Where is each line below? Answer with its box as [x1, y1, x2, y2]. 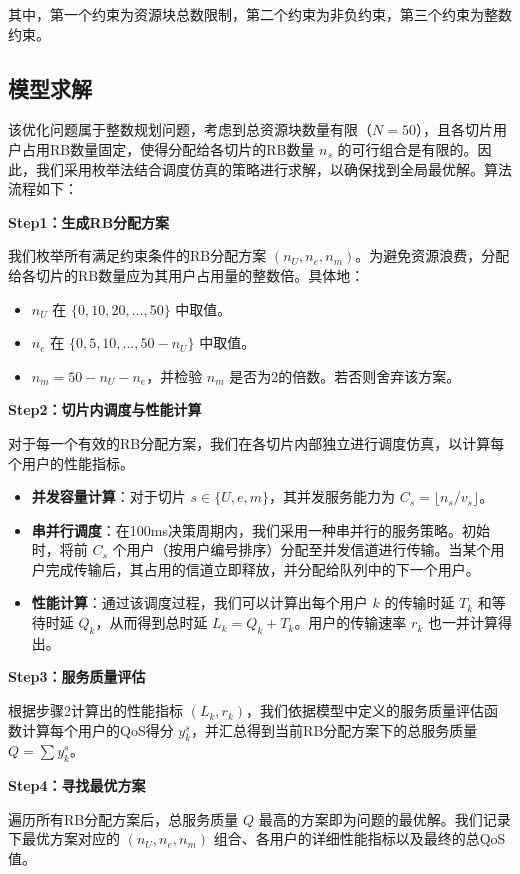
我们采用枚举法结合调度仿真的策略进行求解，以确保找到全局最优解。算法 [35, 158, 512, 179]
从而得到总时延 [109, 612, 208, 633]
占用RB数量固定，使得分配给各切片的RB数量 [21, 138, 315, 159]
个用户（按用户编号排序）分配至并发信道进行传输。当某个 [112, 539, 491, 560]
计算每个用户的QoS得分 [21, 719, 174, 740]
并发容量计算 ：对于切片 [31, 486, 186, 507]
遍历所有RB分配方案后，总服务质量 [8, 808, 239, 829]
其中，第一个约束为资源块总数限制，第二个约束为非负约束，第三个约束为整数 [8, 4, 512, 24]
